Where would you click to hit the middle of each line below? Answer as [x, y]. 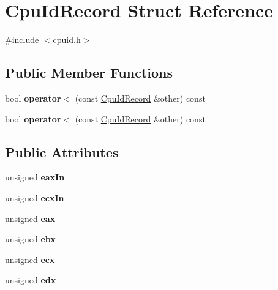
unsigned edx [31, 280]
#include [22, 39]
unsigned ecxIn [35, 197]
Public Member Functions [89, 72]
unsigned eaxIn [35, 177]
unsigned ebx [30, 239]
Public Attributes [62, 151]
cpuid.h [67, 39]
